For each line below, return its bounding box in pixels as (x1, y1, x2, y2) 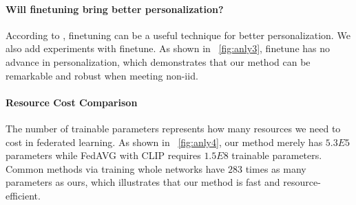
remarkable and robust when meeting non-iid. (6, 68, 198, 82)
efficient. (6, 188, 41, 202)
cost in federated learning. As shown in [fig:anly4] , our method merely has (6, 134, 323, 149)
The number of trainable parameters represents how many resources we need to (6, 121, 341, 135)
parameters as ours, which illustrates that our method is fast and (6, 175, 280, 189)
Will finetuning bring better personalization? (6, 1, 224, 16)
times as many (245, 161, 306, 176)
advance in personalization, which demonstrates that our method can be (6, 54, 311, 69)
